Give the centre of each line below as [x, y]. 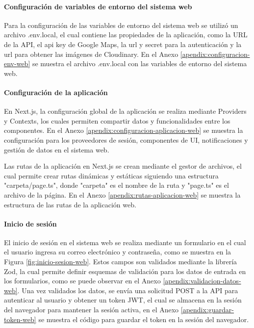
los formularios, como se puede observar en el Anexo [82, 281]
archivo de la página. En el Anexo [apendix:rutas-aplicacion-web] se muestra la [122, 194]
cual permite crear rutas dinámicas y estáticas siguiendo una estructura [111, 175]
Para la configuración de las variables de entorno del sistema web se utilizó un [121, 25]
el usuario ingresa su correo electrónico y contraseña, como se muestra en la [118, 252]
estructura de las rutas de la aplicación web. [70, 204]
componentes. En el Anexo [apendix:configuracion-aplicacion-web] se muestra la [124, 130]
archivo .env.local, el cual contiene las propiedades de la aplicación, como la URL [126, 35]
